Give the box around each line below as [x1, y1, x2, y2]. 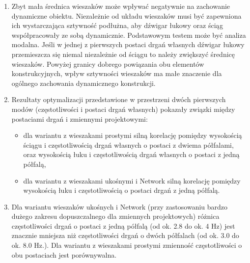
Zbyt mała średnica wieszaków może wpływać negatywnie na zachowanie [11, 1, 230, 11]
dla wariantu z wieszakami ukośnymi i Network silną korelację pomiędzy [23, 175, 241, 185]
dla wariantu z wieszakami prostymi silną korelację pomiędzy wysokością [23, 130, 242, 140]
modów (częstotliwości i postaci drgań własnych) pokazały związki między [11, 104, 235, 114]
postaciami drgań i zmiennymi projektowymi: [11, 113, 148, 124]
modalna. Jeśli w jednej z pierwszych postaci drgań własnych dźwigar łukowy [11, 39, 245, 50]
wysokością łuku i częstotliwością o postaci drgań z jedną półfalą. [23, 185, 220, 195]
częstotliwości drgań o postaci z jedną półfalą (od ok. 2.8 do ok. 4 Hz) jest [11, 220, 235, 231]
